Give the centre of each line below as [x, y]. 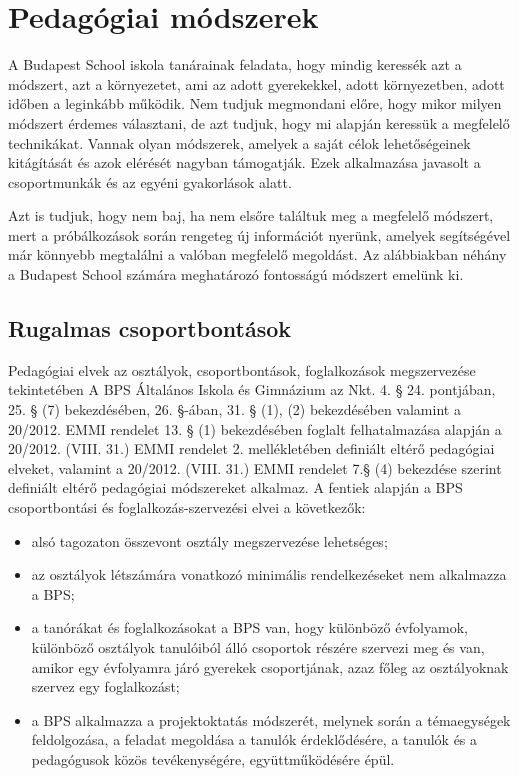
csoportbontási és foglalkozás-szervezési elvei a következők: [187, 507]
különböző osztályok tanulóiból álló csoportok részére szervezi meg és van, [258, 646]
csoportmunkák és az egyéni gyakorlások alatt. [150, 181]
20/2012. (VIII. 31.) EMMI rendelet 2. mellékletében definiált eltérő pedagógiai [251, 448]
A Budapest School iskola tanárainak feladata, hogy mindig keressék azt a [235, 64]
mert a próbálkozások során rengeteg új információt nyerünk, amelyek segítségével [259, 234]
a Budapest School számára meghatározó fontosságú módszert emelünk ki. [236, 274]
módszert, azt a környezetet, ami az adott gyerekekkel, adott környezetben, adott [256, 83]
